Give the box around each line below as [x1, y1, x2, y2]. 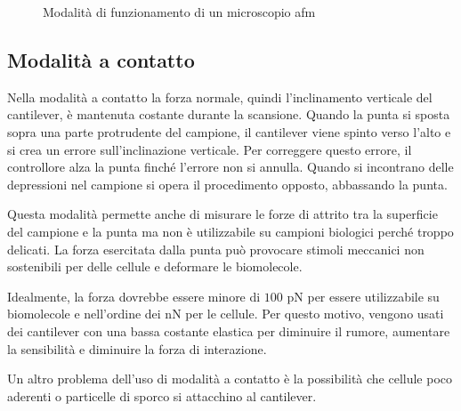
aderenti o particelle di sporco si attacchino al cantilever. [7, 386, 317, 405]
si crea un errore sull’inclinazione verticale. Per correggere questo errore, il [7, 140, 412, 158]
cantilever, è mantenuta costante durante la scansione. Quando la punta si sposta [7, 105, 450, 124]
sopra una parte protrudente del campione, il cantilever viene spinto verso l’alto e [7, 122, 451, 141]
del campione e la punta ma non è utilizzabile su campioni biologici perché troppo [7, 222, 454, 240]
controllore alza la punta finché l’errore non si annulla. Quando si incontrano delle [7, 157, 454, 176]
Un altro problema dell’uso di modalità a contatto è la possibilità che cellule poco [7, 369, 453, 388]
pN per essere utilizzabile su [287, 286, 440, 305]
